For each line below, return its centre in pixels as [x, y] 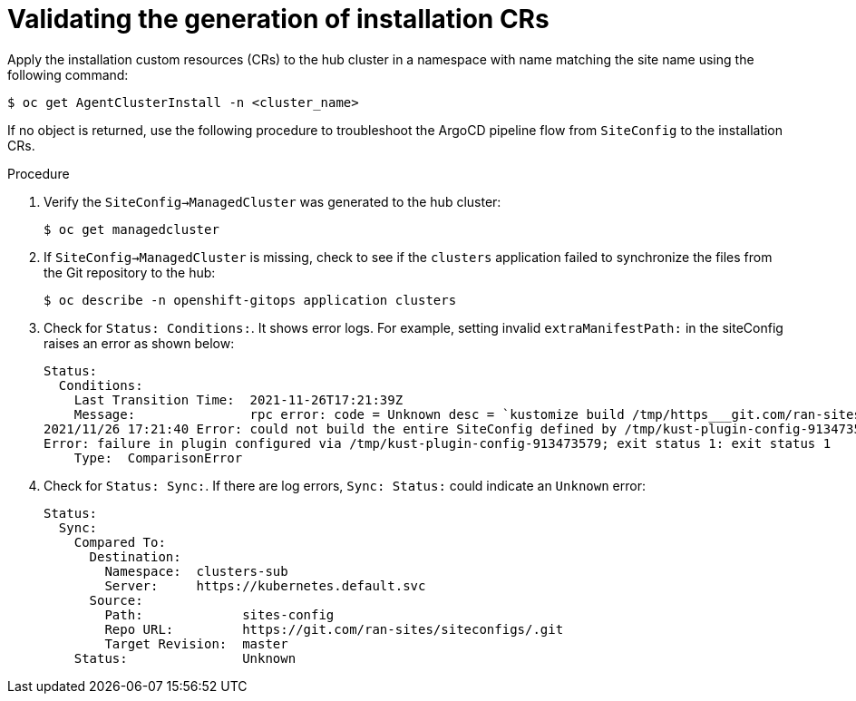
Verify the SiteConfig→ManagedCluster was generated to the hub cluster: [272, 201]
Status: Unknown [185, 658]
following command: [68, 74]
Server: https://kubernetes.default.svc [265, 585]
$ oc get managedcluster [131, 229]
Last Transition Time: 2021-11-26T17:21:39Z [238, 399]
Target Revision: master [196, 643]
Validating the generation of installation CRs [278, 19]
